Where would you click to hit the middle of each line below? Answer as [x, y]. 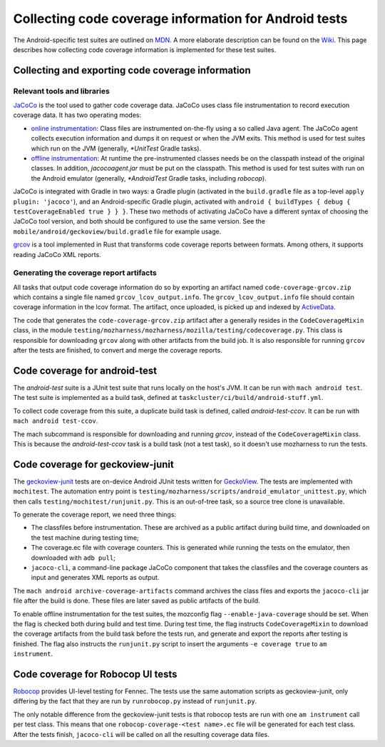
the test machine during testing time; [85, 537]
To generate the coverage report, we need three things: [95, 514]
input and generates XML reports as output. [95, 578]
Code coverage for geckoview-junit [93, 464]
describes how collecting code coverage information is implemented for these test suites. [145, 49]
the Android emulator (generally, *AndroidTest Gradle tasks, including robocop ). [149, 178]
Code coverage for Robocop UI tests [95, 674]
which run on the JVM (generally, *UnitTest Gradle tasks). [116, 148]
